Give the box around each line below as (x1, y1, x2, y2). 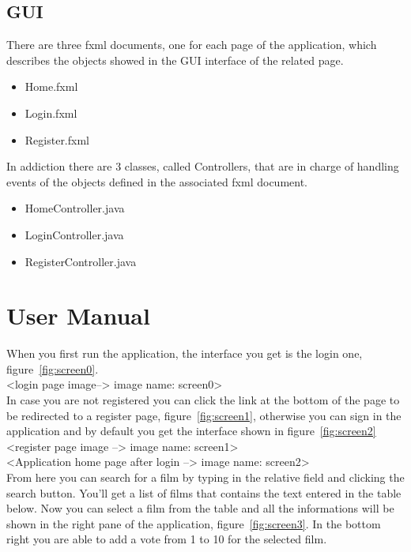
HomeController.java (25, 200, 125, 216)
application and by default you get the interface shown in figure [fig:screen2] (6, 422, 376, 439)
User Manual (6, 299, 150, 332)
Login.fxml (25, 104, 77, 121)
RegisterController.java (25, 253, 137, 269)
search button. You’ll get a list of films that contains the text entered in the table (6, 484, 402, 501)
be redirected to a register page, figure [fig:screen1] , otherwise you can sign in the (6, 407, 402, 423)
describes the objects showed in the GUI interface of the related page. (6, 51, 344, 68)
